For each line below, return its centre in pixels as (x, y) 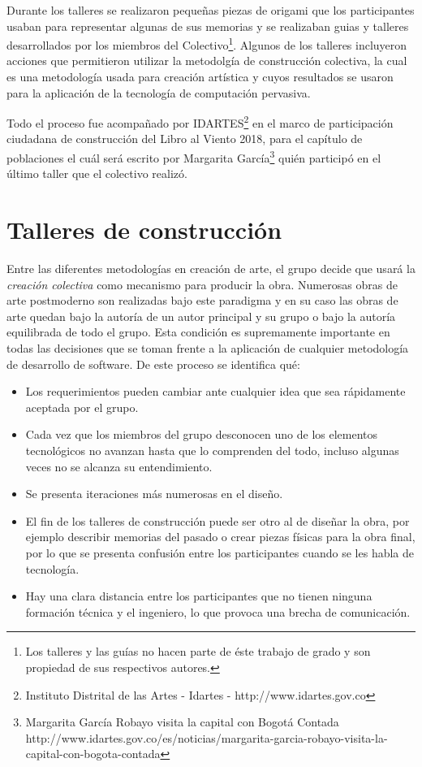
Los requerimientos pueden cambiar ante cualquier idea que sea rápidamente (215, 391)
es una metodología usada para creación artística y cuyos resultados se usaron (200, 77)
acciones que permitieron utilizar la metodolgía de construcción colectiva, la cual (207, 61)
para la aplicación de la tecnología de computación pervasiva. (159, 92)
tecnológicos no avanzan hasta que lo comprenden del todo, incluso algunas (212, 450)
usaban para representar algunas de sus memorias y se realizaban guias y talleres (208, 26)
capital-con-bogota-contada (93, 754)
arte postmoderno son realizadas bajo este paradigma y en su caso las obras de (202, 300)
